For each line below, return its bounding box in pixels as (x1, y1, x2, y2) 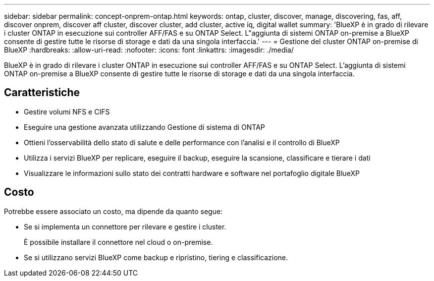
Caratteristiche (4, 86, 80, 99)
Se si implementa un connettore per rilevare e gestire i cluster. (24, 222, 226, 231)
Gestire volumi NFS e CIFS (24, 107, 110, 116)
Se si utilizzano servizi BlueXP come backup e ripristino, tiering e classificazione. (24, 253, 288, 262)
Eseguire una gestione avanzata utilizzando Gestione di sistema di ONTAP (24, 122, 265, 131)
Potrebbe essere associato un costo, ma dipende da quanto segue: (4, 207, 223, 216)
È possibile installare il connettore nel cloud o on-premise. (24, 237, 213, 246)
